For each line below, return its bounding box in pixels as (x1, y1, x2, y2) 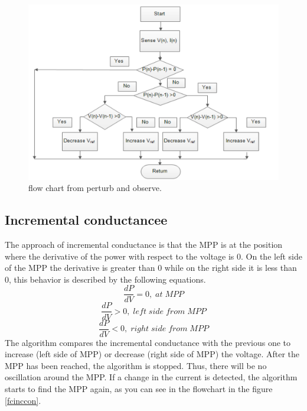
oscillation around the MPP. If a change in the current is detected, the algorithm (5, 371, 298, 383)
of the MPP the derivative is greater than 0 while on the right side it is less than (5, 261, 297, 274)
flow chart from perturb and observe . (28, 182, 162, 194)
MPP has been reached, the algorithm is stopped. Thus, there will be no (5, 359, 267, 371)
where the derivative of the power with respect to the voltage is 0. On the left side (5, 250, 302, 262)
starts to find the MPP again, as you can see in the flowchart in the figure (5, 382, 273, 394)
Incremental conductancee (5, 211, 168, 229)
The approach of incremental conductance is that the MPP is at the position (5, 238, 283, 251)
